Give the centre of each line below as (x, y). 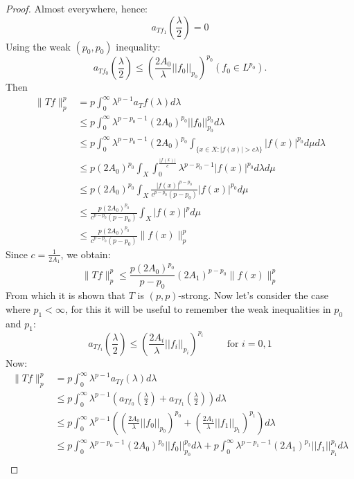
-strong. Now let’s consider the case (254, 295)
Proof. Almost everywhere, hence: (77, 8)
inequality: (138, 46)
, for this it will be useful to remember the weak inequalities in (198, 308)
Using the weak (38, 46)
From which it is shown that (66, 295)
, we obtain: (86, 254)
